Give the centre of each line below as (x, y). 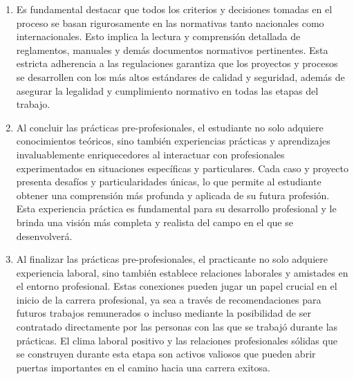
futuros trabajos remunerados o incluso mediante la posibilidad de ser (164, 313)
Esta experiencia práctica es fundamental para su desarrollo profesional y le (176, 209)
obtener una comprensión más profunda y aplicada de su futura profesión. (173, 195)
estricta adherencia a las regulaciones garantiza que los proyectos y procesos (177, 63)
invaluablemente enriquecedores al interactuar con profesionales (150, 154)
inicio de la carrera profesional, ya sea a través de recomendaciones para (169, 299)
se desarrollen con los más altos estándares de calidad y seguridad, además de (180, 76)
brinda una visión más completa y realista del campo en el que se (155, 222)
